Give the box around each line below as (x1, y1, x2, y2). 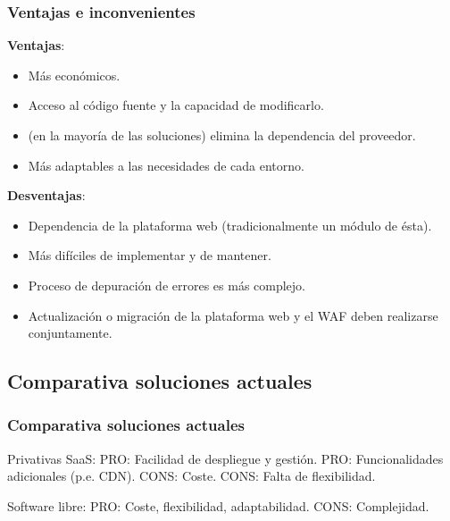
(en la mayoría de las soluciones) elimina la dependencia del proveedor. (28, 126, 416, 144)
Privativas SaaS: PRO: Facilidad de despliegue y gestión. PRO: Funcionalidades (7, 449, 444, 467)
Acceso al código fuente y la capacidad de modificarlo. (28, 96, 324, 114)
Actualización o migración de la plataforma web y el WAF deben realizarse (28, 306, 438, 324)
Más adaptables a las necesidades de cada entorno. (28, 155, 304, 174)
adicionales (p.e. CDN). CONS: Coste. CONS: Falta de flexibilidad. (7, 466, 376, 485)
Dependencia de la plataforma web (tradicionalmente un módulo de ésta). (28, 215, 432, 234)
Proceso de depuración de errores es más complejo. (28, 275, 306, 294)
